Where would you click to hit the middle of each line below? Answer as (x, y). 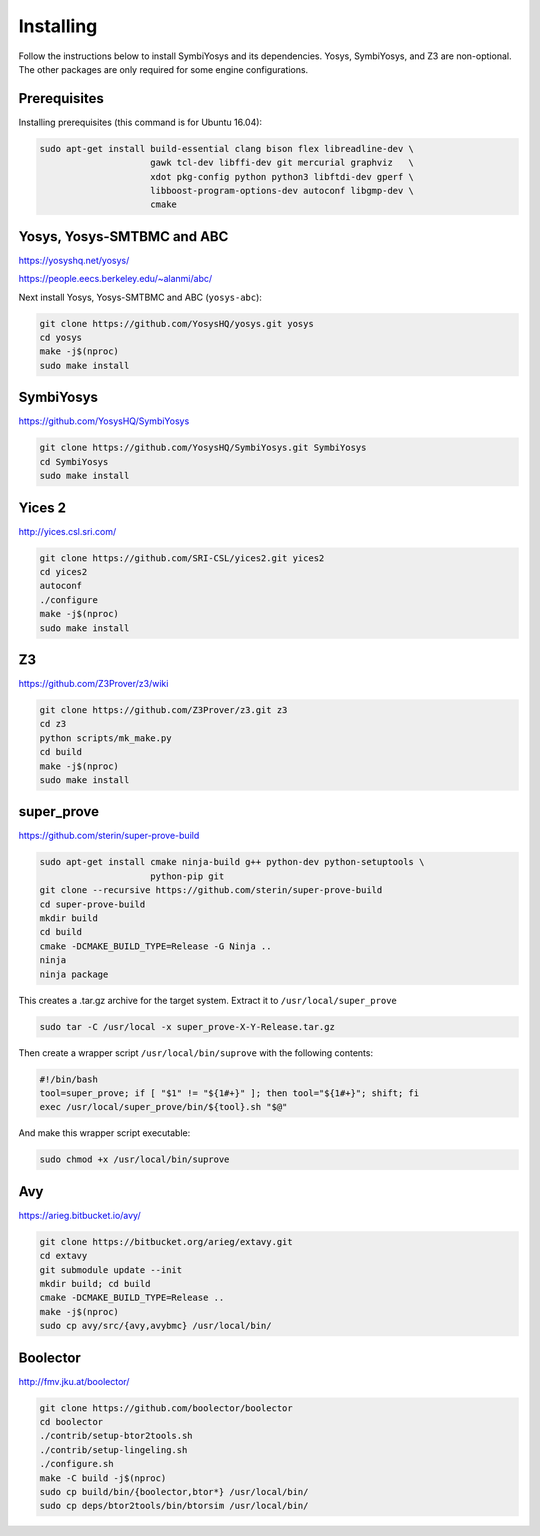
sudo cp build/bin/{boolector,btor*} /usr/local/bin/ (174, 1491)
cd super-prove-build (92, 904)
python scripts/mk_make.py (105, 738)
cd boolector (71, 1421)
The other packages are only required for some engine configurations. (163, 69)
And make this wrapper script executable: (104, 1133)
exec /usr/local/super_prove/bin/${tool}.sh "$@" (163, 1107)
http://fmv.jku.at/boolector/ (74, 1381)
